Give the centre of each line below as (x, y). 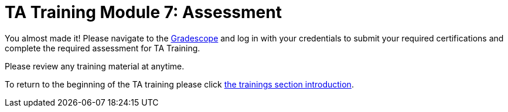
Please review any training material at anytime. (95, 66)
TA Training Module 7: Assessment (143, 12)
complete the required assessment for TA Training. (103, 48)
